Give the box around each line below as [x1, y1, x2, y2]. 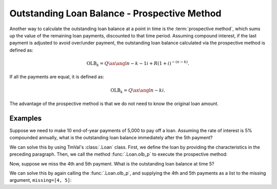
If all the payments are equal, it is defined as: [9, 74, 105, 80]
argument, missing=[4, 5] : [9, 177, 72, 183]
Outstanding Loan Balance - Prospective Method [9, 8, 222, 19]
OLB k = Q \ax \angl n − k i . [110, 87, 166, 94]
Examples [9, 114, 42, 122]
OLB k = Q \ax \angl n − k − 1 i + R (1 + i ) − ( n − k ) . [86, 59, 189, 68]
